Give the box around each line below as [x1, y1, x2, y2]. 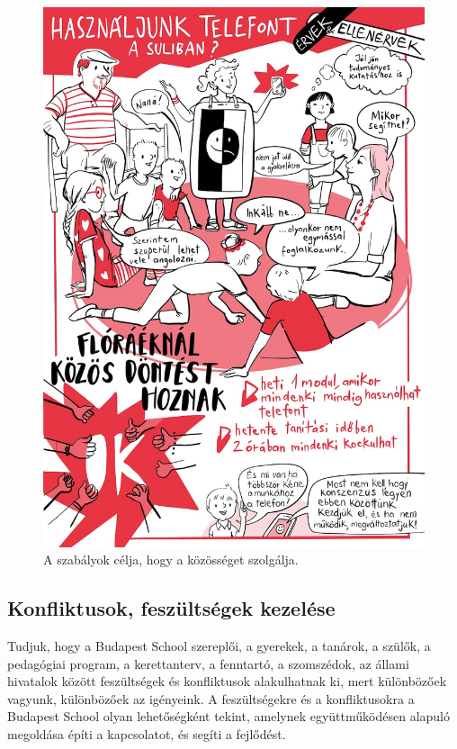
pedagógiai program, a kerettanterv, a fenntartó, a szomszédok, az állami [7, 654, 409, 672]
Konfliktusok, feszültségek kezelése [7, 594, 336, 622]
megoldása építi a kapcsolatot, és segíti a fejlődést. [7, 725, 286, 744]
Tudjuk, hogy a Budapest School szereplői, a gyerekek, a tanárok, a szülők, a [7, 636, 431, 655]
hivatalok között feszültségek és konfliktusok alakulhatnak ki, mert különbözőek [7, 672, 447, 690]
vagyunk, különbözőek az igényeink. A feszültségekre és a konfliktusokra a [7, 689, 415, 708]
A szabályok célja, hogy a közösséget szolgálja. [43, 550, 299, 569]
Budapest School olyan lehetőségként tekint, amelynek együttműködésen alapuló [7, 707, 450, 726]
